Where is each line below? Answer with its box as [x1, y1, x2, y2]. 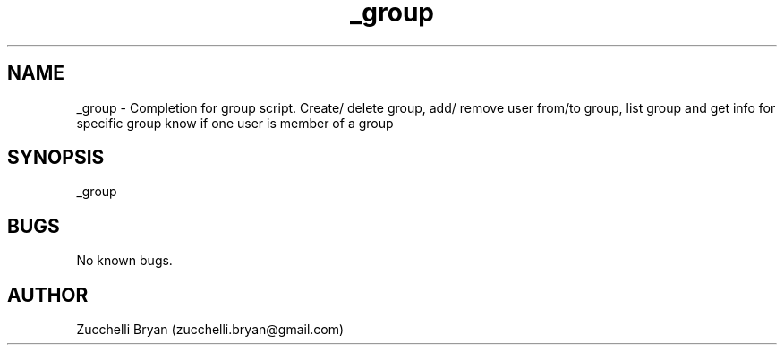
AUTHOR [7, 283, 89, 306]
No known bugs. [76, 253, 173, 269]
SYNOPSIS [7, 146, 105, 169]
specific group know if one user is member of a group [76, 115, 394, 131]
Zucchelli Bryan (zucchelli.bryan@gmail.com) [76, 322, 345, 338]
